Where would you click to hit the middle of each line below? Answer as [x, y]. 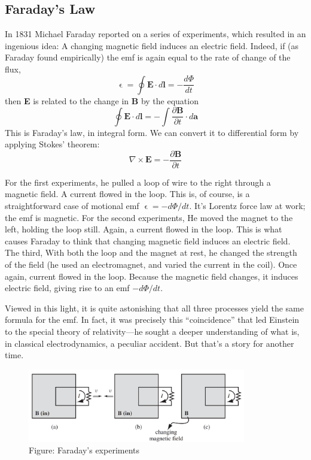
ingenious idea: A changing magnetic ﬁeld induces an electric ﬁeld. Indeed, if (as [152, 45]
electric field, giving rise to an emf [67, 288]
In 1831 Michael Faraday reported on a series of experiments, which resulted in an [155, 34]
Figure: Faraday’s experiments [84, 450]
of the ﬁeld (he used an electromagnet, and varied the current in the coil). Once [151, 264]
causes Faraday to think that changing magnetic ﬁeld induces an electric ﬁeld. [148, 240]
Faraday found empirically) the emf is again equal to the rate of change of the [148, 57]
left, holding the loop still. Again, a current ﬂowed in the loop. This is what [144, 229]
